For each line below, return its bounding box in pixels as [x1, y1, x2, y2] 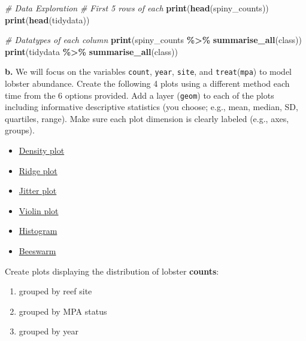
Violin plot [19, 204, 59, 217]
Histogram [19, 224, 57, 237]
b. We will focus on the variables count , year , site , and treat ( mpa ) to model [5, 65, 292, 78]
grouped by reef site [19, 285, 92, 297]
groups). [5, 124, 35, 136]
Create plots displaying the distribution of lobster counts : [5, 264, 219, 277]
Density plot [19, 144, 65, 157]
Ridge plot [19, 164, 57, 176]
